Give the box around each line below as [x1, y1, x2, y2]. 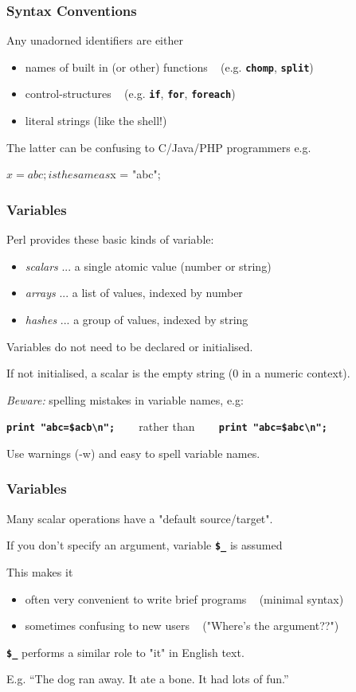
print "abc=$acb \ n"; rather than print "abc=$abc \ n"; [6, 418, 327, 435]
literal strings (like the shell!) [25, 112, 167, 129]
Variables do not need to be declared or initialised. [6, 338, 253, 354]
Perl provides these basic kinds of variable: [6, 231, 214, 248]
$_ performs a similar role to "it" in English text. [6, 643, 245, 660]
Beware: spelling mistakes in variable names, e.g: [6, 391, 244, 408]
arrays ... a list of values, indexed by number [25, 284, 243, 301]
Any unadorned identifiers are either [6, 32, 183, 49]
